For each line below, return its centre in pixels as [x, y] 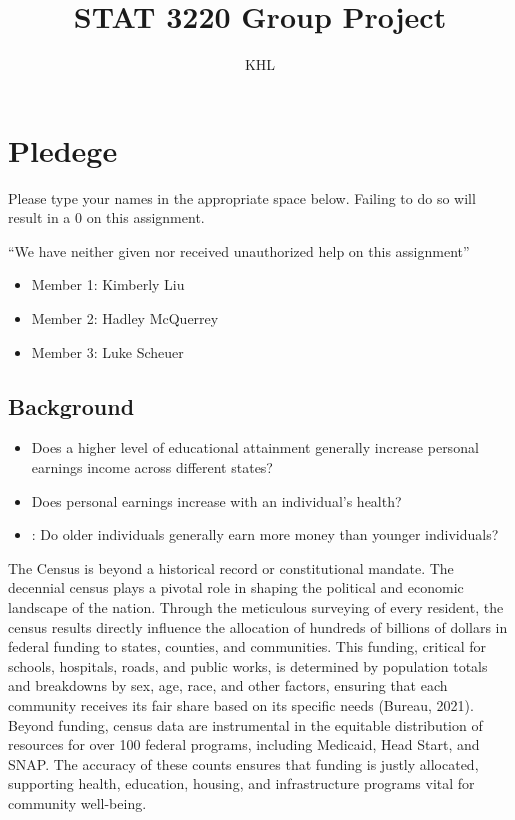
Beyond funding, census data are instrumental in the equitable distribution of [245, 724]
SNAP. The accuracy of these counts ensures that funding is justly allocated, [243, 763]
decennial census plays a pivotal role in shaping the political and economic [236, 587]
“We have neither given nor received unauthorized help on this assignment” [239, 250]
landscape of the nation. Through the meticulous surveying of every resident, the [256, 606]
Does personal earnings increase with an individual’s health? [216, 500]
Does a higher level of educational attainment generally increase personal [255, 447]
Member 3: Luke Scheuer [107, 351]
